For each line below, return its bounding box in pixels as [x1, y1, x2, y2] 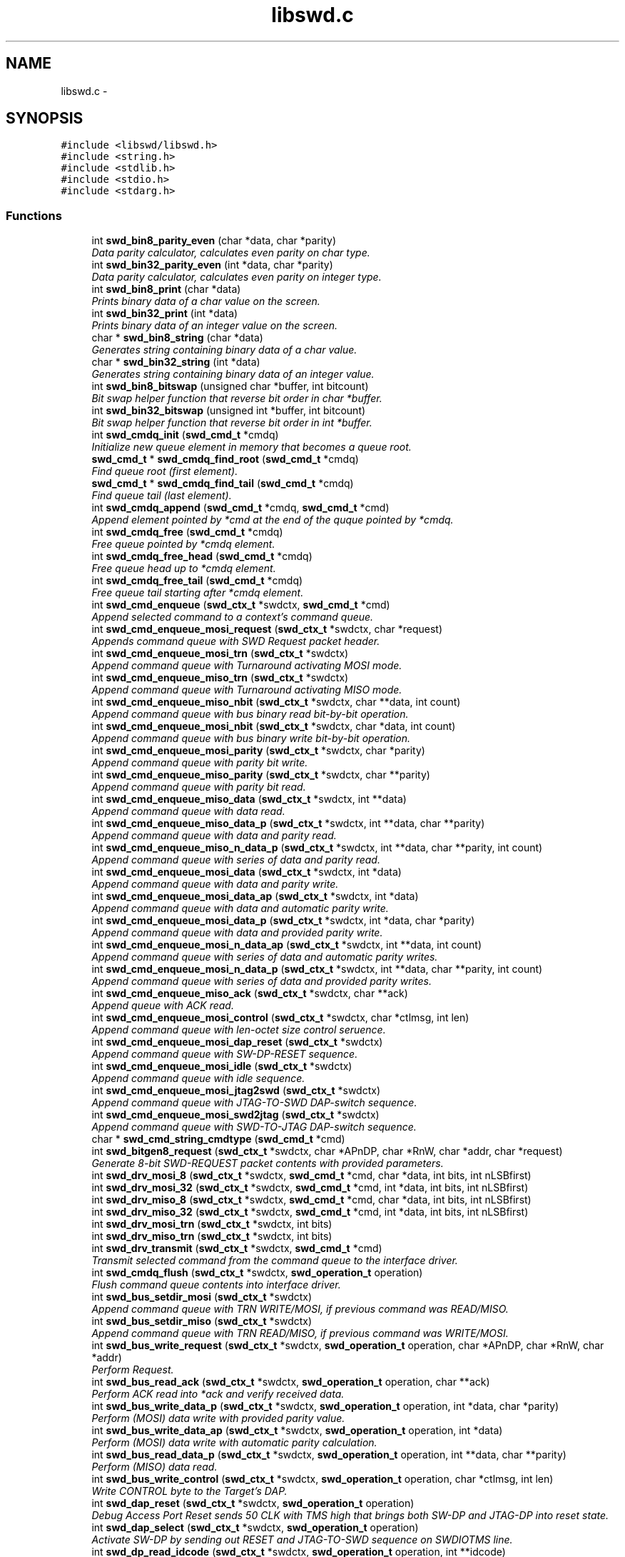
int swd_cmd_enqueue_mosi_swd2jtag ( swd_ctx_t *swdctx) [91, 1108, 380, 1121]
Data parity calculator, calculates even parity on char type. [91, 246, 370, 259]
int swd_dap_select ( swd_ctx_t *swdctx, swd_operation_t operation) [91, 1521, 419, 1534]
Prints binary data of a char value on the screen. [91, 295, 320, 308]
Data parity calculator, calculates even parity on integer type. [91, 271, 382, 284]
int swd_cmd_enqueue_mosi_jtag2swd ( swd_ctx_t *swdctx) [91, 1084, 381, 1097]
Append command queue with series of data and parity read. [91, 853, 380, 866]
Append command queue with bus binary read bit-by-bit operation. [91, 708, 409, 721]
